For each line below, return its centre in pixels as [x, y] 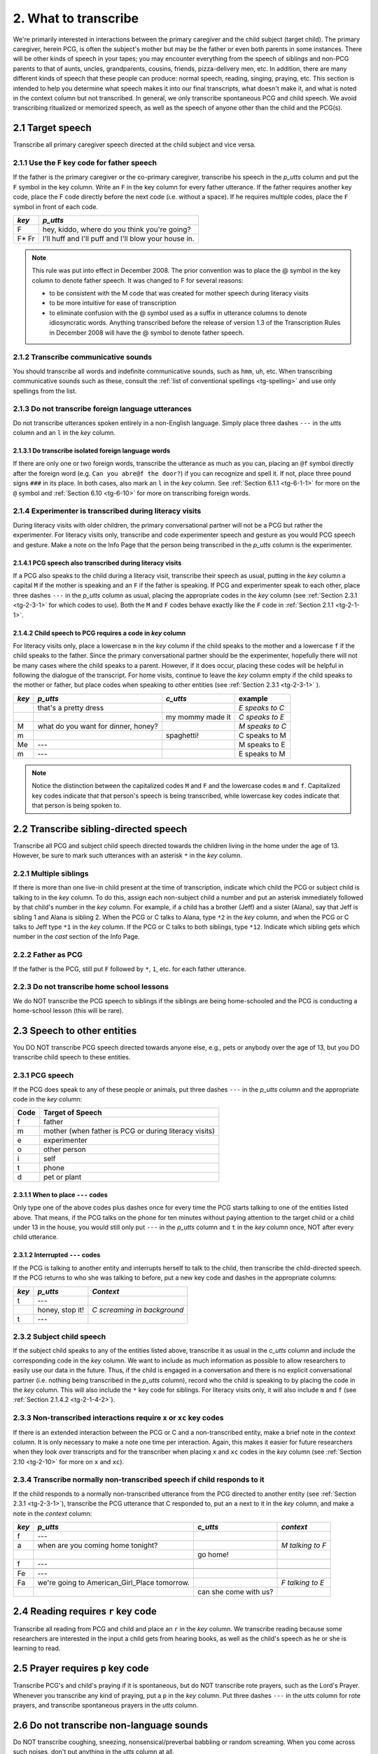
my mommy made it [198, 717]
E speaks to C [261, 707]
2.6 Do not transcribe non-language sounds [111, 1725]
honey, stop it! [61, 1310]
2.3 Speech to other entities [75, 1030]
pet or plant [62, 1177]
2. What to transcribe [76, 18]
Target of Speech [72, 1113]
